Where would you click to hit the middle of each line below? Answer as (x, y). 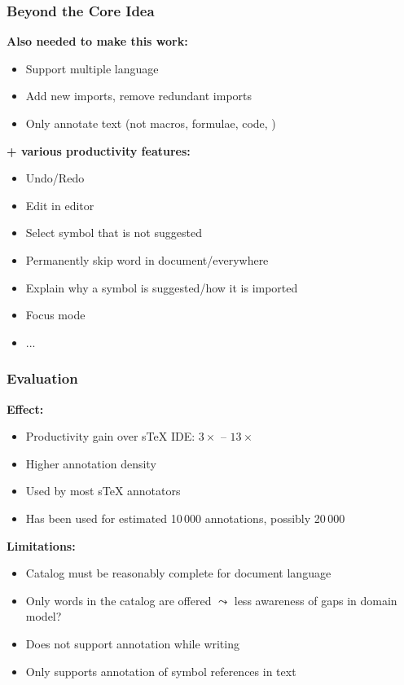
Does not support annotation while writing (132, 643)
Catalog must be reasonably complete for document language (178, 573)
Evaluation (42, 378)
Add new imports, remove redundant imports (139, 96)
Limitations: (41, 545)
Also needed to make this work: (97, 41)
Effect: (25, 408)
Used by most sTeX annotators (103, 491)
